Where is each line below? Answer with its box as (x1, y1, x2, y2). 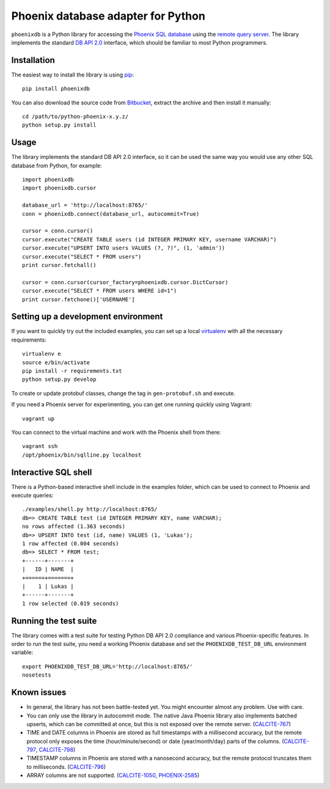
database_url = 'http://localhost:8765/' (22, 202, 148, 209)
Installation (11, 55, 55, 65)
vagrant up (22, 415, 55, 422)
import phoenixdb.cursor (22, 185, 97, 192)
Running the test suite (11, 615, 97, 626)
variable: (11, 648, 34, 656)
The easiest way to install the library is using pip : (11, 71, 134, 78)
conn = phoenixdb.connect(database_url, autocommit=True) (22, 210, 200, 217)
